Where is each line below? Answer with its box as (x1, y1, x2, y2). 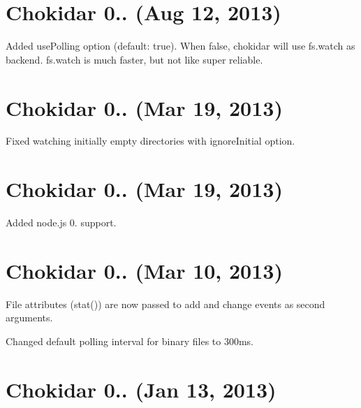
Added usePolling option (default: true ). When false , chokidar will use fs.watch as (6, 38, 355, 53)
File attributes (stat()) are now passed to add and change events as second (6, 296, 325, 311)
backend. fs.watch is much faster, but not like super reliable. (6, 52, 263, 66)
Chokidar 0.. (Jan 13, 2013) (6, 374, 277, 403)
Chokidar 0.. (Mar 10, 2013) (6, 256, 283, 284)
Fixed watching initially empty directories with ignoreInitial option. (6, 133, 295, 148)
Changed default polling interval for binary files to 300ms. (6, 334, 253, 349)
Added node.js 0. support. (6, 215, 117, 230)
